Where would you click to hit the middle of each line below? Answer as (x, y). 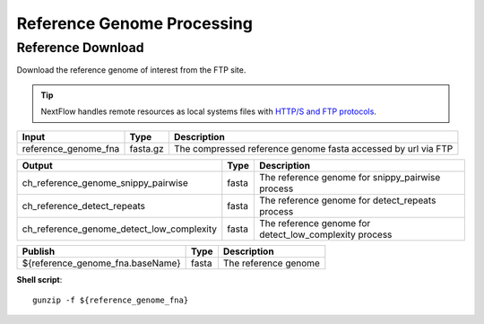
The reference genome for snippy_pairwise (350, 177)
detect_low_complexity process (325, 234)
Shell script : (39, 279)
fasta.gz (147, 148)
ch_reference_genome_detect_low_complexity (120, 229)
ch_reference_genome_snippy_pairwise (105, 182)
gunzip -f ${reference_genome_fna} (111, 300)
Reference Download (80, 48)
